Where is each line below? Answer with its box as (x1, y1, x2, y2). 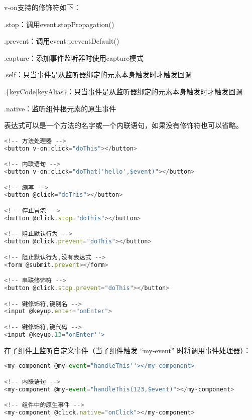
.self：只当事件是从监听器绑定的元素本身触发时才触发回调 (4, 69, 192, 80)
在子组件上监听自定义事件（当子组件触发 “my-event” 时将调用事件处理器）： (4, 345, 251, 355)
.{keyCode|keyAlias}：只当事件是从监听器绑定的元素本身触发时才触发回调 (4, 86, 243, 96)
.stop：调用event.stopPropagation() (4, 19, 114, 29)
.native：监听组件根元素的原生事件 (4, 103, 116, 113)
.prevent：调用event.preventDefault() (4, 36, 119, 46)
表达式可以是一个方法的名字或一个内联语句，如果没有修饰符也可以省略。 (4, 120, 243, 130)
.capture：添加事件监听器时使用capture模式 (4, 52, 144, 63)
